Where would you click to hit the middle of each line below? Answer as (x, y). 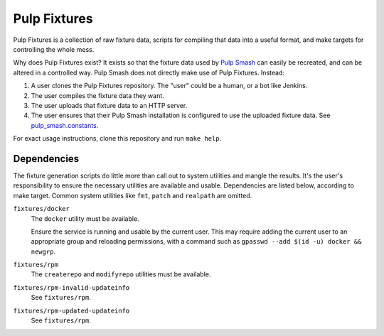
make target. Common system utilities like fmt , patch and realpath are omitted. (133, 195)
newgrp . (43, 251)
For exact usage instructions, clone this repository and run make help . (117, 139)
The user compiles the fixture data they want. (98, 95)
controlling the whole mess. (54, 49)
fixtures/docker (42, 209)
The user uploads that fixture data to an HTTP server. (109, 105)
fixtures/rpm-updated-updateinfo (71, 310)
